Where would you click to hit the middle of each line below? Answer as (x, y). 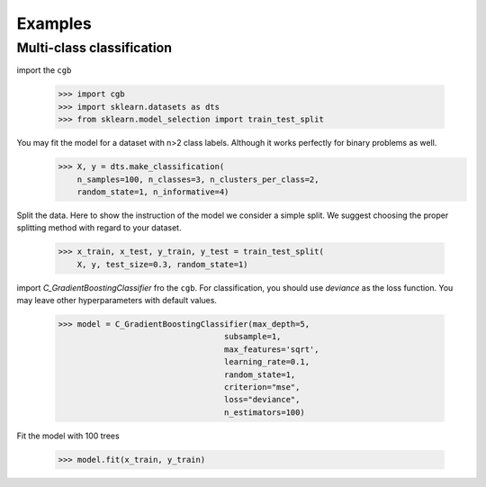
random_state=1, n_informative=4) (153, 192)
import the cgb (44, 70)
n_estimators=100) (264, 412)
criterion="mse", (262, 387)
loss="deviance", (262, 400)
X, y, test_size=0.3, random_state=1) (162, 264)
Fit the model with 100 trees (68, 436)
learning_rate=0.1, (267, 362)
